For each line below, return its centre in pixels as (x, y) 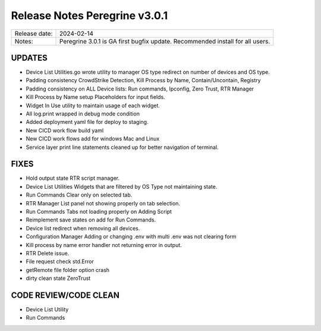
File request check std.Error (60, 261)
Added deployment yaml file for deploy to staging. (87, 122)
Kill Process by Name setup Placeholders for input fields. (96, 97)
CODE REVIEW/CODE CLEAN (65, 295)
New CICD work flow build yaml (65, 130)
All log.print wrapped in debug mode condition (83, 114)
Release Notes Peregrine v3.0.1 (89, 15)
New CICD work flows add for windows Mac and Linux (93, 139)
